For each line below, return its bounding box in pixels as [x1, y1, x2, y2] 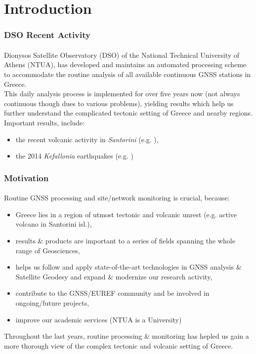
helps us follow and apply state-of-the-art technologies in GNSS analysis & [15, 262, 242, 272]
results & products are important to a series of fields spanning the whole [15, 235, 235, 245]
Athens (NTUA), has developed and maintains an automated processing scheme [4, 59, 247, 70]
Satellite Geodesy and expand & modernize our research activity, [15, 271, 213, 281]
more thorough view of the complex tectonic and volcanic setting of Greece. [4, 340, 233, 351]
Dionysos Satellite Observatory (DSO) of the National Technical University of [4, 49, 240, 60]
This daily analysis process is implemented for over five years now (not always [4, 88, 240, 99]
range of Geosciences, [15, 245, 80, 255]
